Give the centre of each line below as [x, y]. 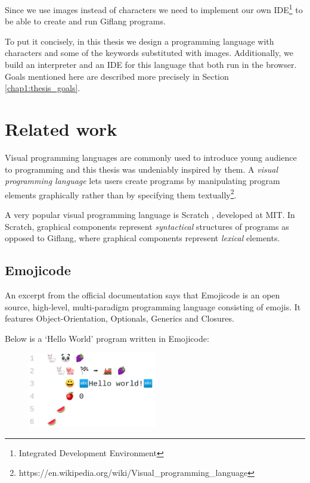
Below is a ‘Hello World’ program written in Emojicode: [107, 338]
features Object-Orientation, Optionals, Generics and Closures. [120, 318]
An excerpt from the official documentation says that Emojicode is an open [142, 295]
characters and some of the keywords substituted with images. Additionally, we [149, 53]
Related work [61, 129]
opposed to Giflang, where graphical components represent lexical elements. [142, 238]
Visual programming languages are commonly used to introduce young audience [151, 157]
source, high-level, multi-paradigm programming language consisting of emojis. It [153, 306]
